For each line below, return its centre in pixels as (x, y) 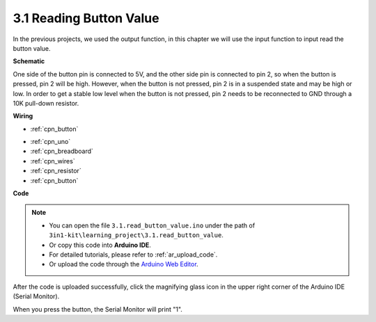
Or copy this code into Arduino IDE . (100, 245)
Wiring (23, 116)
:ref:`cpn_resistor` (56, 171)
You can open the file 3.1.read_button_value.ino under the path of (152, 225)
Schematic (29, 61)
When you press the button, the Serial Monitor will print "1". (97, 309)
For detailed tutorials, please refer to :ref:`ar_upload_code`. (133, 255)
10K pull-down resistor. (46, 103)
